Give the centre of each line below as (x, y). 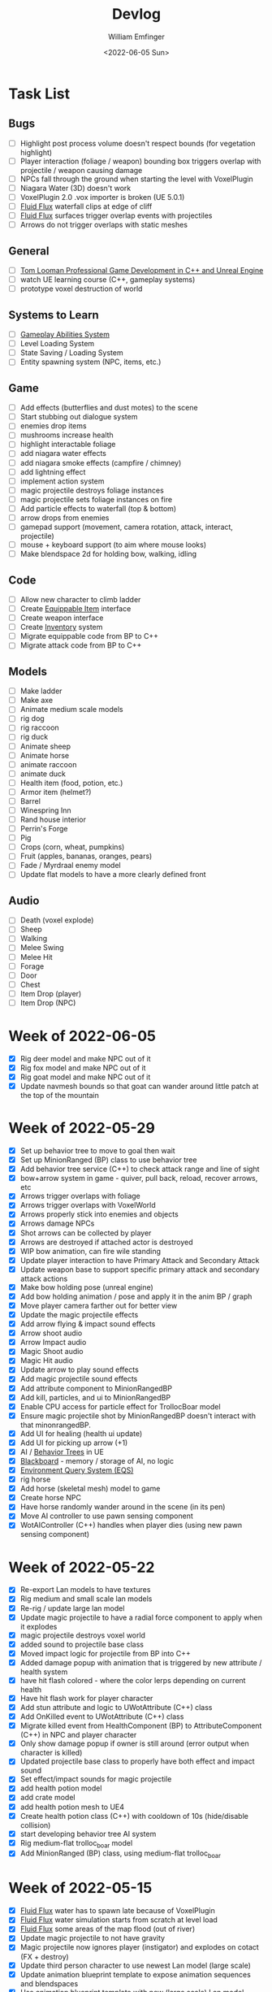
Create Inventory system (61, 627)
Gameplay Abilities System (65, 335)
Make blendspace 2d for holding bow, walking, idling (108, 554)
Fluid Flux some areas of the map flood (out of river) (108, 1929)
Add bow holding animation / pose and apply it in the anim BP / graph (136, 1296)
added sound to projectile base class (82, 1644)
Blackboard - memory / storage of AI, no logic (97, 1460)
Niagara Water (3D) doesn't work (76, 188)
